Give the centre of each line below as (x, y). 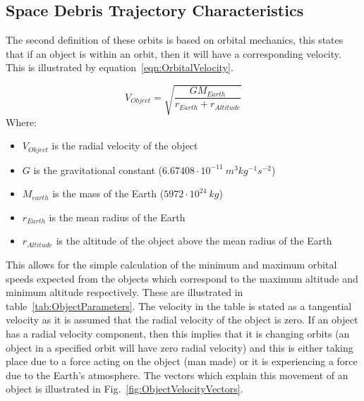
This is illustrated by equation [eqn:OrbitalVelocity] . (120, 67)
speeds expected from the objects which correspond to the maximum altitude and (182, 278)
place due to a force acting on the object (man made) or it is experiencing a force (182, 361)
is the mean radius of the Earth (117, 217)
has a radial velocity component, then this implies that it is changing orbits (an (178, 333)
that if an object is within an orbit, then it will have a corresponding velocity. (174, 53)
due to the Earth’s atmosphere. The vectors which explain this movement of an (177, 375)
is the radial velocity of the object (125, 146)
